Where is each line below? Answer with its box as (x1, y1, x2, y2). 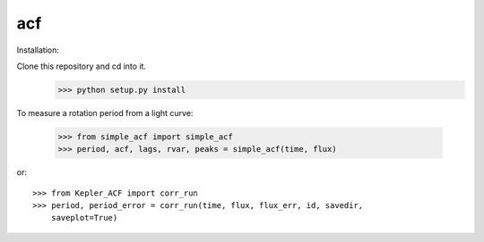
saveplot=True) (50, 213, 118, 223)
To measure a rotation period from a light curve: (16, 107, 194, 118)
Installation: (16, 45, 60, 55)
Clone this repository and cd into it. (16, 61, 147, 71)
